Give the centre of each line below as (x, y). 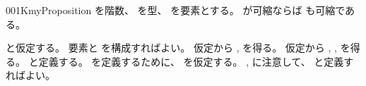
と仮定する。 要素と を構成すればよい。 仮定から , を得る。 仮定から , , (171, 48)
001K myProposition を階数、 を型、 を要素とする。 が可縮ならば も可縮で (176, 10)
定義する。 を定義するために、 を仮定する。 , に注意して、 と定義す (196, 61)
